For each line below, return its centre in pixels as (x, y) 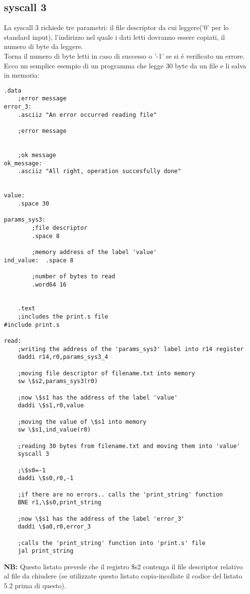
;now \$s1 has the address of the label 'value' (98, 397)
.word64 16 (49, 284)
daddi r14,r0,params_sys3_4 (63, 357)
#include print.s (32, 325)
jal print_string (46, 551)
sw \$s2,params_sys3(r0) (58, 381)
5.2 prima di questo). (35, 586)
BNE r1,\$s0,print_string (59, 503)
